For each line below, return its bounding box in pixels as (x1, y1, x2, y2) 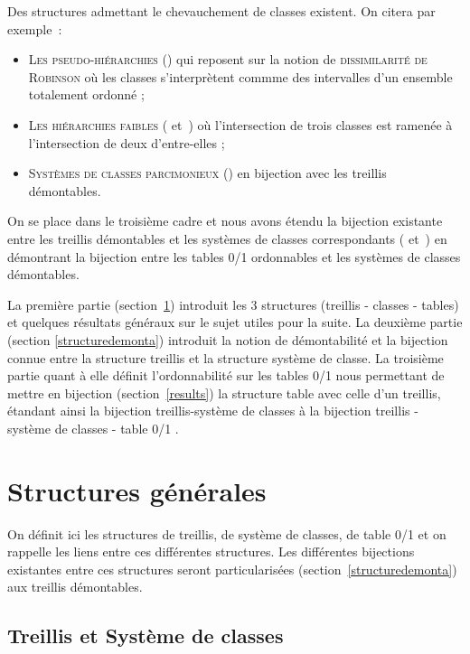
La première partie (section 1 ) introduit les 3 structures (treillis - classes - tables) (7, 294, 459, 313)
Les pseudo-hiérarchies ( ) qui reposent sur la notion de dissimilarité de (28, 50, 428, 69)
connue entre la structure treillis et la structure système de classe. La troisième (7, 348, 444, 367)
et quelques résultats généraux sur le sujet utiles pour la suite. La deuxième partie (7, 313, 463, 332)
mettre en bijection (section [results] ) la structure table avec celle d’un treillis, (7, 383, 441, 402)
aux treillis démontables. (7, 577, 143, 596)
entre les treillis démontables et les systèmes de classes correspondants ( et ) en (7, 229, 447, 248)
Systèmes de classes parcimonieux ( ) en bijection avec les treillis (28, 163, 387, 182)
